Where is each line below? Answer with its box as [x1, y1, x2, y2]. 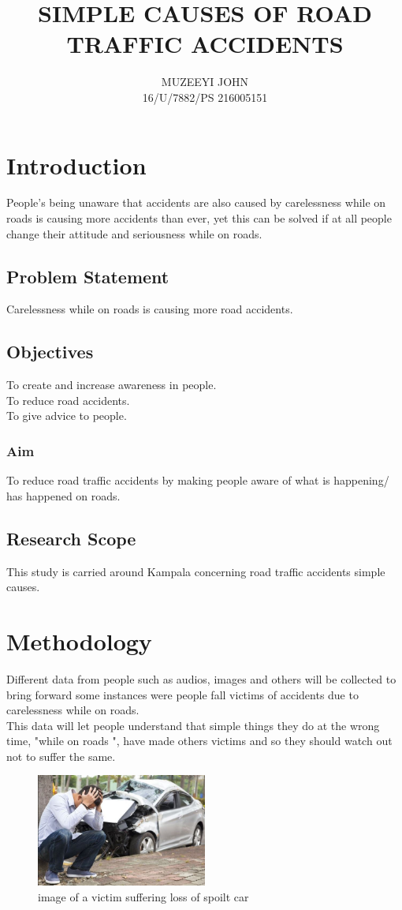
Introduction [6, 148, 147, 181]
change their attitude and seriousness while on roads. [6, 225, 262, 242]
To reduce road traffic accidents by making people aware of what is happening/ [6, 472, 389, 489]
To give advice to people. [6, 407, 127, 424]
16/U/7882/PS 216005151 [142, 88, 268, 105]
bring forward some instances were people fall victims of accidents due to [6, 686, 359, 702]
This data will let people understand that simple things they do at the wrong [6, 717, 380, 733]
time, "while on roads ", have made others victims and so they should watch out [6, 732, 393, 749]
